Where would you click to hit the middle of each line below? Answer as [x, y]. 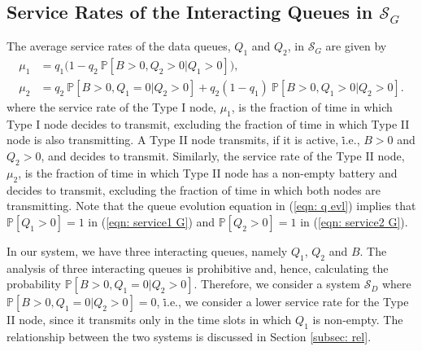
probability [34, 284]
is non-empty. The [358, 320]
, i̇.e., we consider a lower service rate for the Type [283, 302]
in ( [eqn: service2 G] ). [354, 221]
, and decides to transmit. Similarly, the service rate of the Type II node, [223, 156]
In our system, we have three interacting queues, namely [147, 250]
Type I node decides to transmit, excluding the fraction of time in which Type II [208, 123]
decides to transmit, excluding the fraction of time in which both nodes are [194, 189]
